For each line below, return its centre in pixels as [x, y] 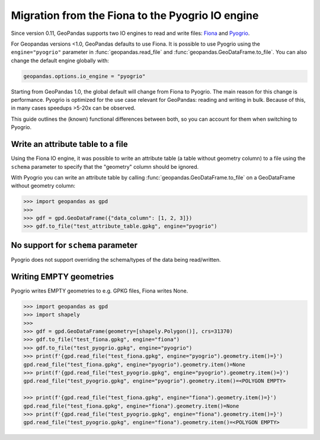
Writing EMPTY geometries [63, 276]
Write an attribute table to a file [69, 144]
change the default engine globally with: [60, 60]
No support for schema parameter [74, 245]
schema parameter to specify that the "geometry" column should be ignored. [105, 166]
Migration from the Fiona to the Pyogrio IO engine [135, 15]
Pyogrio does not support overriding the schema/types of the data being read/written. [116, 259]
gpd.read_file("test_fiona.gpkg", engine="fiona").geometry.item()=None [131, 406]
